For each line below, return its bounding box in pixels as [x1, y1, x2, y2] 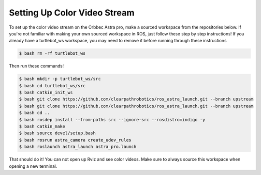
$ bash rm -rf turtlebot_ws [19, 51, 86, 56]
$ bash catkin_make [19, 124, 65, 129]
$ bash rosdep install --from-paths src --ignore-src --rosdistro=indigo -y [19, 117, 205, 122]
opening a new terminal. [9, 163, 58, 169]
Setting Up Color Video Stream [9, 7, 135, 18]
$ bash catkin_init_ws [19, 90, 73, 95]
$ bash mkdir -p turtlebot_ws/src [19, 76, 101, 82]
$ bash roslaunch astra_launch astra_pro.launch [19, 144, 137, 150]
